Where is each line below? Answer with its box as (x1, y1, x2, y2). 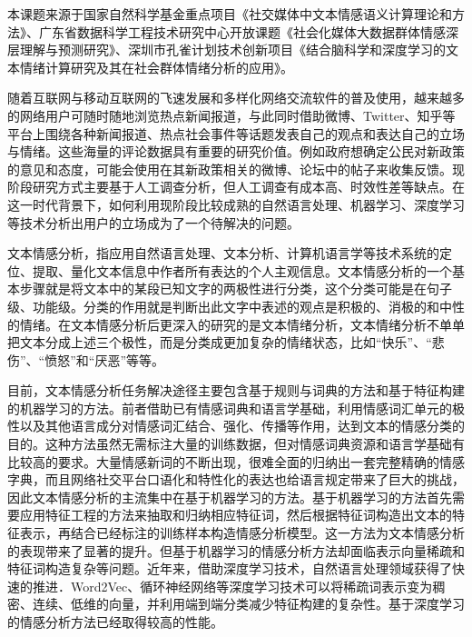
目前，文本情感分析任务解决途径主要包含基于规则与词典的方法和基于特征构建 (7, 381, 465, 400)
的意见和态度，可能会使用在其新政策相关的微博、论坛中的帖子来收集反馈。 (7, 159, 452, 178)
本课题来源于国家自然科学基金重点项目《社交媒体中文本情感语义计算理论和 (7, 5, 452, 23)
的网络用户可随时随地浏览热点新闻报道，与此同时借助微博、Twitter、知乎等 (7, 105, 456, 124)
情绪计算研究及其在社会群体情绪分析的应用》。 (19, 57, 293, 76)
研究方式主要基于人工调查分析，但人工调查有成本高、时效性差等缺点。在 (32, 177, 465, 196)
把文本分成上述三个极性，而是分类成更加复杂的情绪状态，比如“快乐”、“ (7, 333, 432, 352)
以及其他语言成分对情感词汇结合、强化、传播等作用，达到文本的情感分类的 (19, 416, 465, 435)
